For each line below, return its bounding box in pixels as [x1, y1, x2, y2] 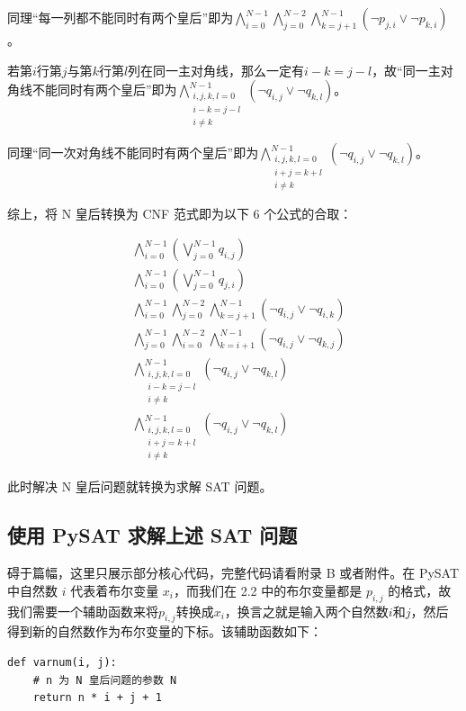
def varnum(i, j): [7, 655, 117, 669]
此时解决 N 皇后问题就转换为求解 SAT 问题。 [7, 477, 273, 496]
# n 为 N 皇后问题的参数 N [32, 673, 177, 687]
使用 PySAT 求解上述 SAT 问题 [7, 521, 298, 549]
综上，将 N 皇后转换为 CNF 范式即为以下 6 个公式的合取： [7, 203, 353, 222]
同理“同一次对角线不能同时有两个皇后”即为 [7, 143, 259, 162]
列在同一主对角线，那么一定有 [128, 60, 305, 79]
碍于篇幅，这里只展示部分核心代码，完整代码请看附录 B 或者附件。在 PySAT [7, 563, 460, 582]
